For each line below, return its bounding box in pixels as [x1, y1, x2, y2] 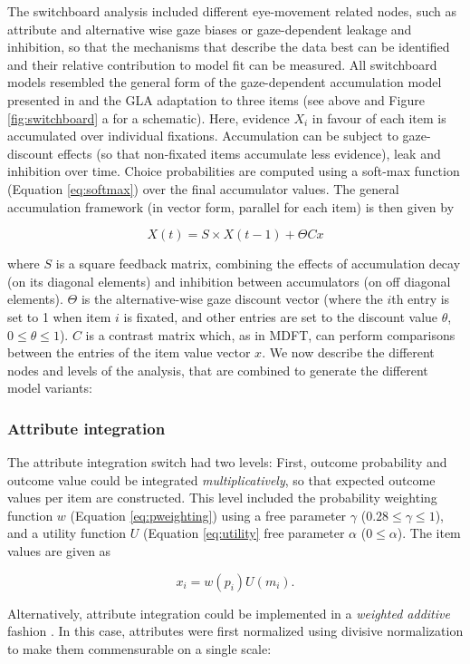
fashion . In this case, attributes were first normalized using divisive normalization [7, 621, 464, 640]
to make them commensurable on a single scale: [7, 639, 272, 658]
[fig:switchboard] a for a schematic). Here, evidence [7, 108, 290, 127]
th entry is [391, 289, 450, 308]
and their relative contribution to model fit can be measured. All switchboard [7, 54, 437, 73]
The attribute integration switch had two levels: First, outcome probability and [7, 453, 447, 472]
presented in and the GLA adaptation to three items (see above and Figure [7, 90, 425, 109]
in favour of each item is [312, 108, 446, 127]
